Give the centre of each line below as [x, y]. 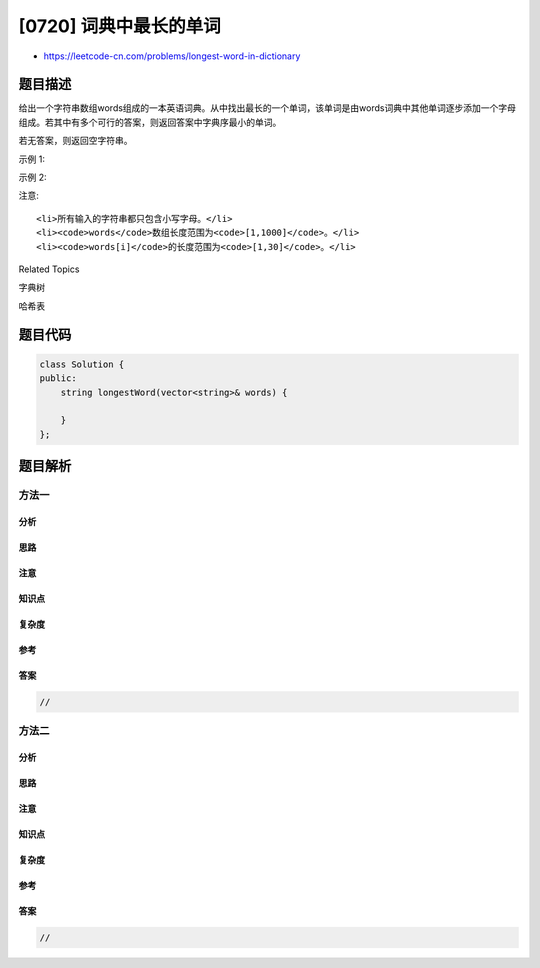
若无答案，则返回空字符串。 [75, 141]
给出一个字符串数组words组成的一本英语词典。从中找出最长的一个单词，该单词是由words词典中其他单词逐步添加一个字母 [267, 108]
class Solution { [82, 364]
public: [58, 378]
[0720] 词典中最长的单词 [119, 26]
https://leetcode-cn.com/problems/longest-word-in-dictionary [172, 56]
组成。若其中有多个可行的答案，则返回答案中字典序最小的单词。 [150, 122]
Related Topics [49, 269]
